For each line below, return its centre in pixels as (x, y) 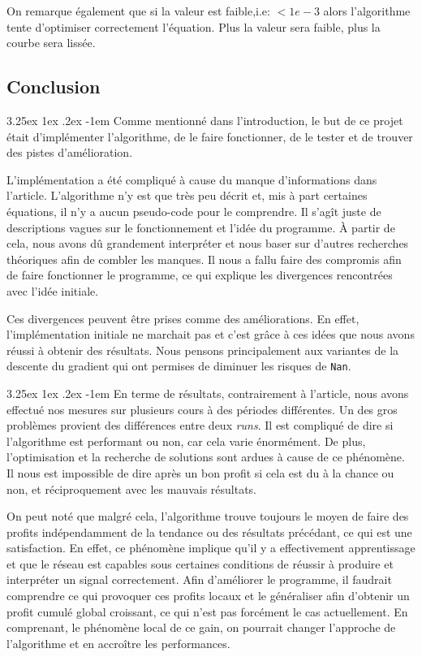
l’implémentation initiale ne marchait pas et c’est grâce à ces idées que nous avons (211, 334)
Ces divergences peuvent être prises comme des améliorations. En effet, (183, 318)
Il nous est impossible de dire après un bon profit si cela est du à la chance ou (200, 472)
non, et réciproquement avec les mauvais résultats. (131, 488)
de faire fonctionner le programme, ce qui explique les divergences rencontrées (200, 275)
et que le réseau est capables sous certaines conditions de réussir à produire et (200, 563)
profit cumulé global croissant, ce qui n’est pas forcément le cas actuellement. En (207, 611)
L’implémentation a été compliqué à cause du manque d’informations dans (192, 179)
